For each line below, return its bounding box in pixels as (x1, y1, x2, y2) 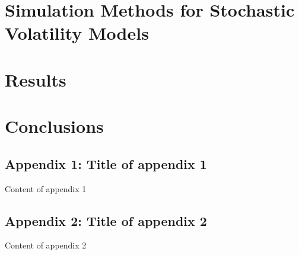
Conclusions (5, 114, 104, 138)
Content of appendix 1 (5, 182, 87, 195)
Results (5, 67, 66, 91)
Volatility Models (5, 21, 149, 45)
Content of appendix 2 (5, 239, 87, 251)
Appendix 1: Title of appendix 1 (5, 154, 207, 173)
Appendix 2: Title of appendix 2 (5, 211, 207, 230)
